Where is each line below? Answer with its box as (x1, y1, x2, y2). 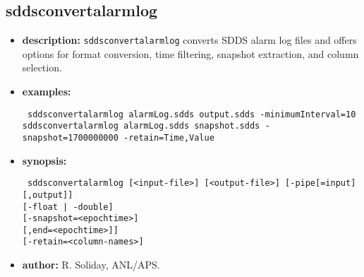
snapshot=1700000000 (22, 132, 119, 143)
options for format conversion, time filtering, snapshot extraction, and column (22, 46, 359, 61)
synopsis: (22, 153, 67, 167)
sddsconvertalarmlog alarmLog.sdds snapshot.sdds (22, 121, 260, 131)
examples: (22, 84, 71, 99)
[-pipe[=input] (285, 178, 356, 189)
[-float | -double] (22, 201, 114, 212)
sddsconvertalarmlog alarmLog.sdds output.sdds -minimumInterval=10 (27, 109, 356, 119)
